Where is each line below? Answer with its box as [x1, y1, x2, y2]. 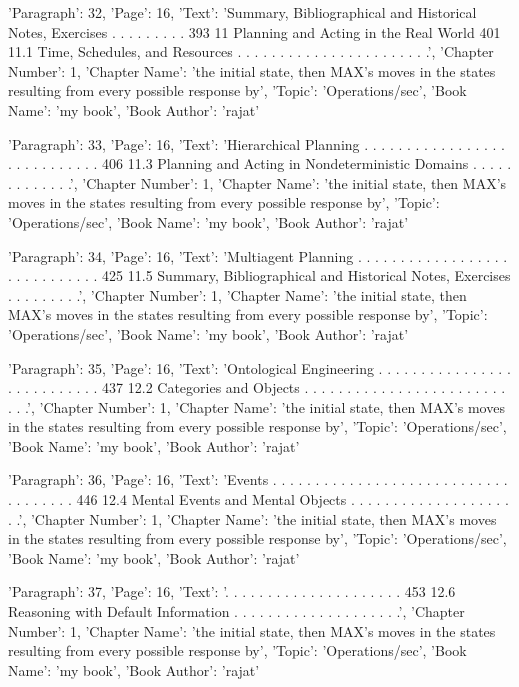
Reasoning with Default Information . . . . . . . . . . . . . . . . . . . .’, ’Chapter [8, 601, 465, 622]
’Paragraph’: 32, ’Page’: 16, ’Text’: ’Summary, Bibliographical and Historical [8, 2, 477, 22]
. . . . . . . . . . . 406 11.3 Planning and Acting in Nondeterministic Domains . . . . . [8, 153, 512, 174]
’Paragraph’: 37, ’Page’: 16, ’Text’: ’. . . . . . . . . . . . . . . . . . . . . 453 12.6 [8, 581, 456, 602]
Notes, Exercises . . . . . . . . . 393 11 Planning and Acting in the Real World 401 [8, 21, 501, 42]
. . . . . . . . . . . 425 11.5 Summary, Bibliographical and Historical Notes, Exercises [8, 265, 511, 286]
